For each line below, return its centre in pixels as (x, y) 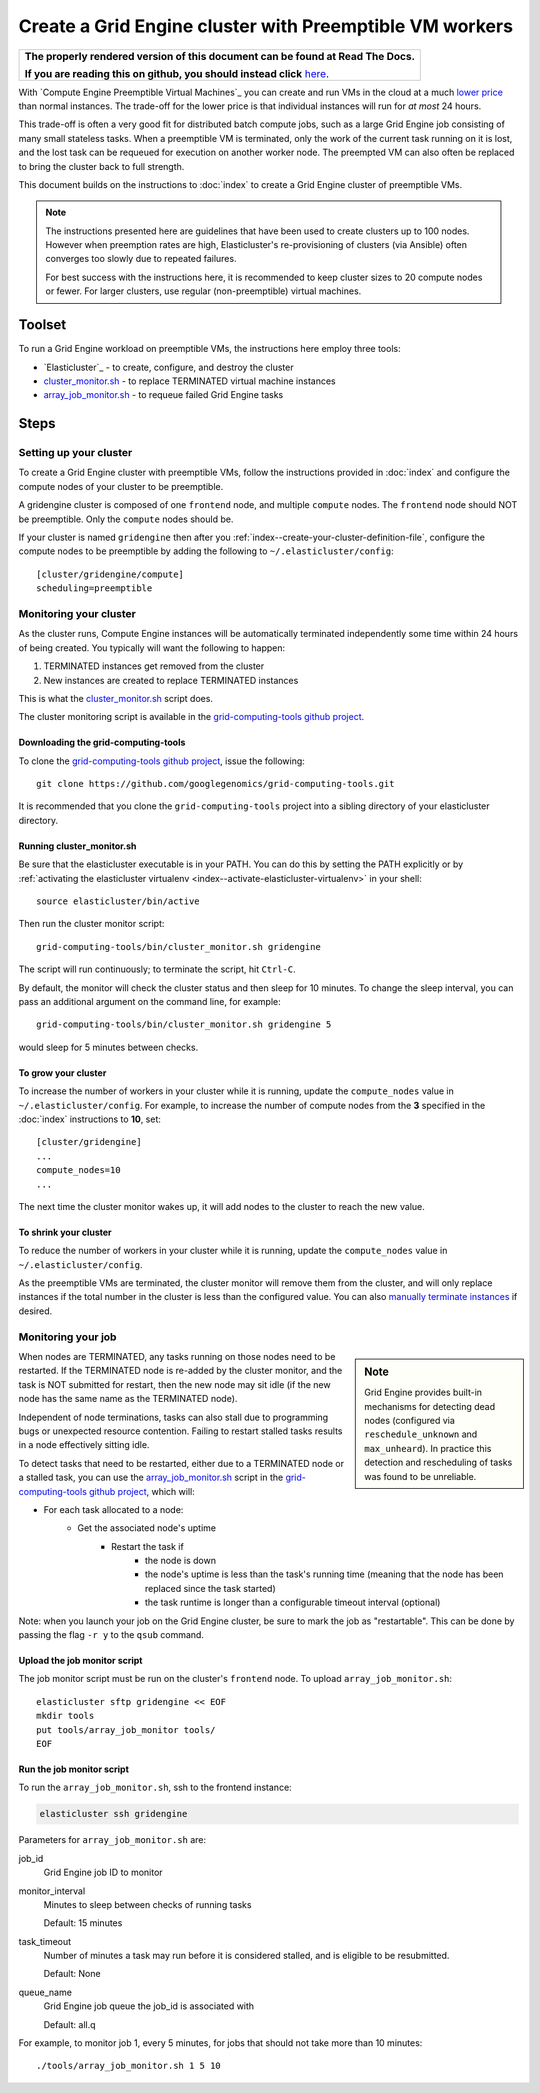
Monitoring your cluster (77, 613)
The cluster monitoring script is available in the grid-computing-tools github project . (191, 717)
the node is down (181, 1561)
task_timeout (45, 1941)
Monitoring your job (67, 1337)
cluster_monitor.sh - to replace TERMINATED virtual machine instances (189, 381)
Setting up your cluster (75, 453)
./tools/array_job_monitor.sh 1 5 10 (129, 2066)
